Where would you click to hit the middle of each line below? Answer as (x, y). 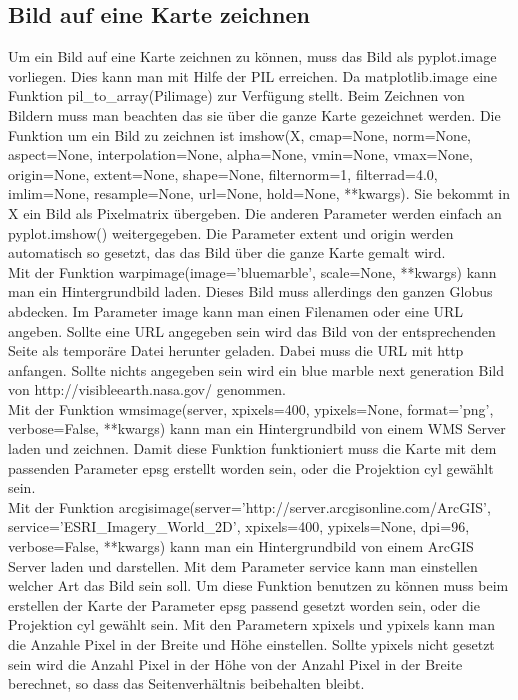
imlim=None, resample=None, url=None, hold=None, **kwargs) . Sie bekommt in (259, 193)
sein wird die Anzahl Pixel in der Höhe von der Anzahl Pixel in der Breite (235, 663)
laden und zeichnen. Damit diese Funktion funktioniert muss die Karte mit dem (252, 448)
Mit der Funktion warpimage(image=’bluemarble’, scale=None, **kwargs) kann (252, 271)
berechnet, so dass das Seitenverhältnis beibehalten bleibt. (186, 683)
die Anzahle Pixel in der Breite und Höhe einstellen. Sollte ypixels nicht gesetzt (251, 644)
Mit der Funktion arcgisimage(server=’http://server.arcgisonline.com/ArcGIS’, (249, 506)
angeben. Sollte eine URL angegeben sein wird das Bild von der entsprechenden (252, 330)
